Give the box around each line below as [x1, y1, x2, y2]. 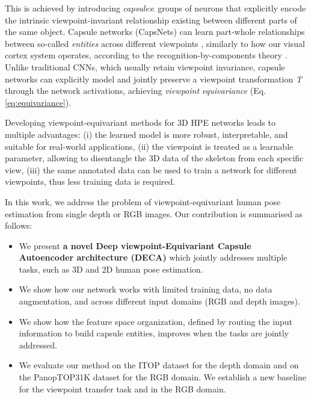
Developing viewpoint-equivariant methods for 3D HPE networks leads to [5, 116, 276, 129]
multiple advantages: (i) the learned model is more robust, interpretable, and [5, 128, 288, 140]
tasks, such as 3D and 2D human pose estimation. [19, 262, 203, 275]
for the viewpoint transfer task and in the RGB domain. [19, 382, 226, 395]
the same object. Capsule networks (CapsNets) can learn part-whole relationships [5, 25, 305, 38]
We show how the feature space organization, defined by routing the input [19, 315, 292, 327]
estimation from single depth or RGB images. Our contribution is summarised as [5, 207, 303, 220]
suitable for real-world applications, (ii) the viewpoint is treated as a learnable [5, 140, 294, 152]
